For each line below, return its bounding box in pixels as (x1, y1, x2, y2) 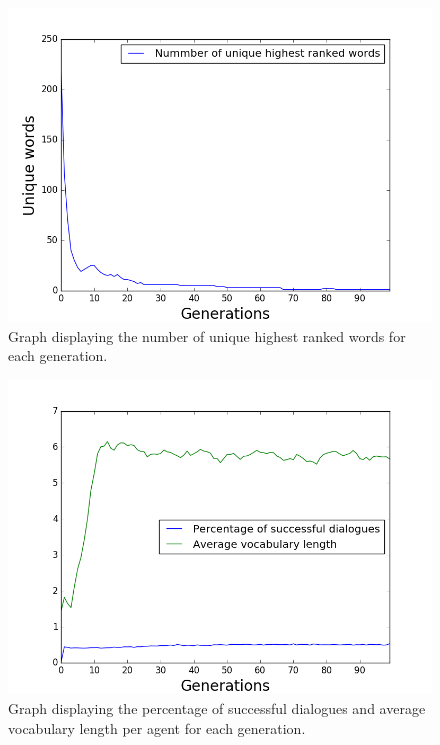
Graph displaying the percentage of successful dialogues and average (8, 697, 426, 718)
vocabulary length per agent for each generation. (8, 717, 306, 738)
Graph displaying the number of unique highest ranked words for (8, 325, 406, 346)
